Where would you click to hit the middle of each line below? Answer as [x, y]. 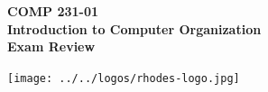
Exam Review [51, 46]
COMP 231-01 [53, 11]
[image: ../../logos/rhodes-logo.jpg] [124, 78]
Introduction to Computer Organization [134, 28]
